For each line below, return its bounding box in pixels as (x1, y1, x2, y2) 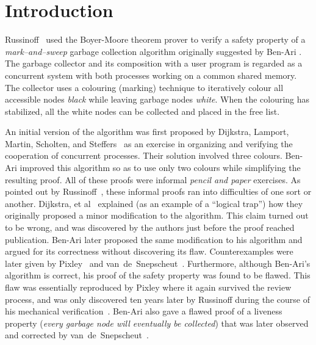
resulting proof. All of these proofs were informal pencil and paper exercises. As (5, 173, 301, 186)
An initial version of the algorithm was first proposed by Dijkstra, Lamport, (5, 125, 289, 138)
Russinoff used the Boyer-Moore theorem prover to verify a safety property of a (5, 33, 306, 46)
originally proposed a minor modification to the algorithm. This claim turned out (5, 209, 309, 222)
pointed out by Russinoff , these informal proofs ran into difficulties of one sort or (5, 185, 312, 198)
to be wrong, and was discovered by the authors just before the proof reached (5, 221, 295, 234)
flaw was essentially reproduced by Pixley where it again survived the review (5, 281, 292, 293)
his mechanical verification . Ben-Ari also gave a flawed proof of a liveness (5, 305, 282, 318)
